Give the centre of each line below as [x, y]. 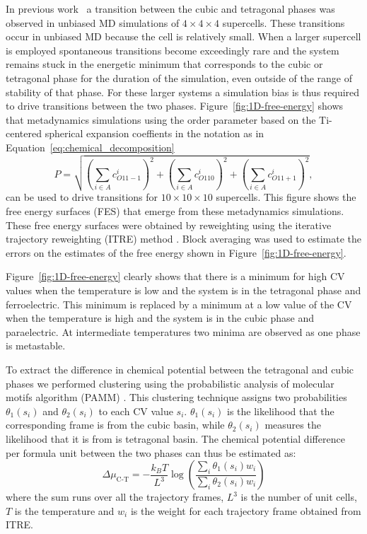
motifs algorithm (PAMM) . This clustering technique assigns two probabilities [176, 397]
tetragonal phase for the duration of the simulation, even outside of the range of [179, 77]
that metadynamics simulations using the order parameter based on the [161, 119]
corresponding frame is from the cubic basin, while [115, 425]
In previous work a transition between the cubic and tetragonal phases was [170, 8]
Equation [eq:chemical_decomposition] [90, 147]
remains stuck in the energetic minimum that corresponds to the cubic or [164, 64]
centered [24, 133]
